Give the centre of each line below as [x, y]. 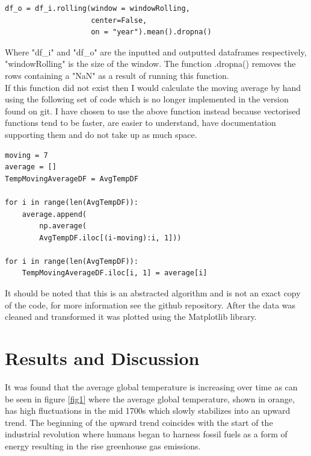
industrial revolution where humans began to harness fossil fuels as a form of [146, 434]
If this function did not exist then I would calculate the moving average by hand [153, 87]
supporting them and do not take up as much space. [101, 134]
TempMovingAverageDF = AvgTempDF [72, 179]
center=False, [119, 20]
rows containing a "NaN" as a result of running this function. [117, 75]
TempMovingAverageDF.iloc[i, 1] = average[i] [115, 273]
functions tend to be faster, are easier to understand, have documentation [140, 123]
